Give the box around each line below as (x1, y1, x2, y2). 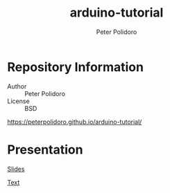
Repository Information (7, 59, 144, 75)
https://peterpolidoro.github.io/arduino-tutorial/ (7, 118, 142, 126)
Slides (7, 165, 25, 173)
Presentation (7, 142, 83, 157)
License (7, 97, 30, 105)
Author (7, 82, 27, 91)
